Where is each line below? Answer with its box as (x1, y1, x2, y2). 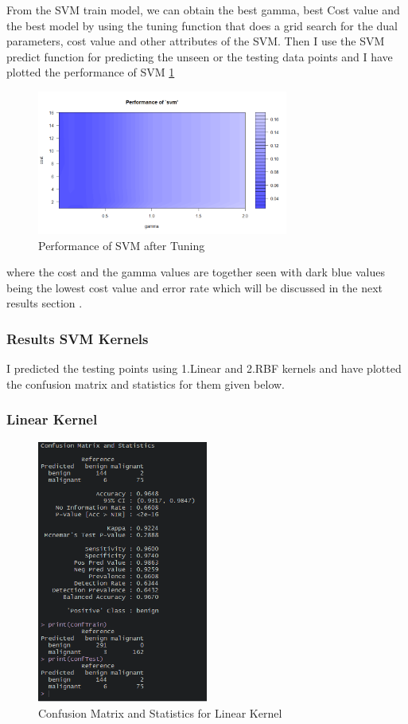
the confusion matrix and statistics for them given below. (6, 375, 285, 392)
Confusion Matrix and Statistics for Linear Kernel (38, 705, 282, 722)
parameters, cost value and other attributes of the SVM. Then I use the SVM (6, 33, 385, 49)
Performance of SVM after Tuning (38, 237, 205, 253)
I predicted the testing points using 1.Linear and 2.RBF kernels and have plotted (6, 360, 402, 377)
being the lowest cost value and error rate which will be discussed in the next (6, 279, 383, 295)
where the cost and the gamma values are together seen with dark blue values (6, 264, 386, 280)
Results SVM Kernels (6, 328, 149, 348)
